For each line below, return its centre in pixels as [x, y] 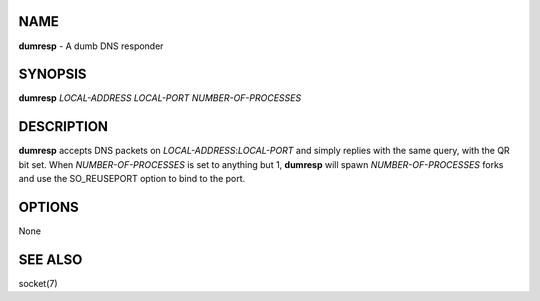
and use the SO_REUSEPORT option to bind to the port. [132, 179]
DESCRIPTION [63, 126]
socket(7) [38, 283]
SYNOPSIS [52, 74]
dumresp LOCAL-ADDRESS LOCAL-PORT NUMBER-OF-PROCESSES [160, 98]
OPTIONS [48, 206]
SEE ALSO [50, 259]
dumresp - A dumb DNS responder [91, 46]
